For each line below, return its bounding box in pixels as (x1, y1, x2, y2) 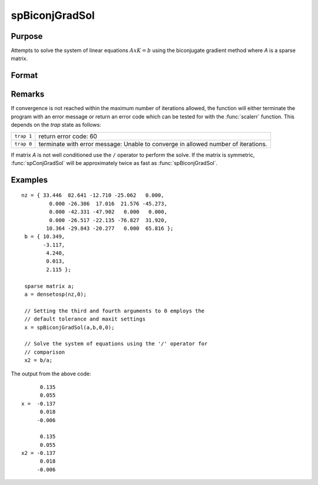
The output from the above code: (11, 370, 91, 377)
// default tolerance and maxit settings (24, 316, 146, 322)
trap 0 (14, 141, 32, 147)
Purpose (11, 31, 43, 41)
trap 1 (14, 133, 32, 140)
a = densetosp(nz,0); (24, 291, 87, 298)
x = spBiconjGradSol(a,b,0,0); (24, 324, 115, 331)
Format (11, 71, 38, 81)
